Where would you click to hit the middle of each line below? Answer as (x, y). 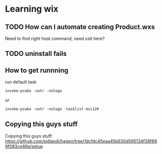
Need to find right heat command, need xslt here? (55, 38)
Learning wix (32, 9)
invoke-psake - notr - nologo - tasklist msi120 (52, 109)
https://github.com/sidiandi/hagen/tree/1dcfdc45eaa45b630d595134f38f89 (81, 141)
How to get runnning (37, 70)
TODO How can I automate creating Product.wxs (80, 27)
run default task (21, 82)
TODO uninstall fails (36, 54)
